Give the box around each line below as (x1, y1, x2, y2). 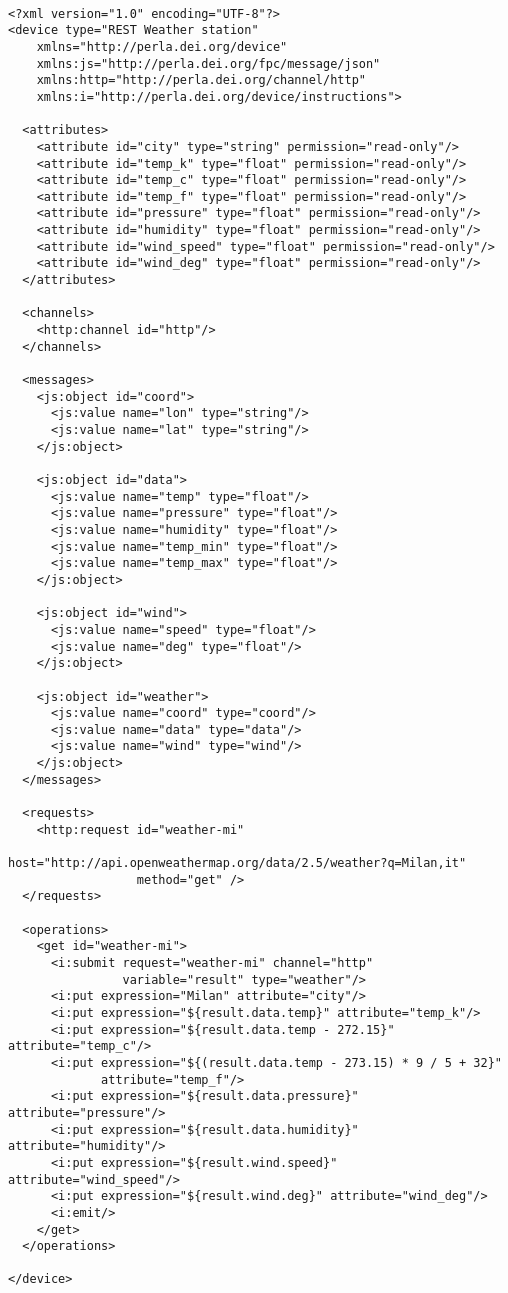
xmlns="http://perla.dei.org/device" (36, 39, 288, 54)
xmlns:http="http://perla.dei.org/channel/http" (36, 73, 366, 88)
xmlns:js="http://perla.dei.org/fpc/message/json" (36, 56, 381, 71)
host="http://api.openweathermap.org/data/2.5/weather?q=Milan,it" (8, 856, 467, 871)
